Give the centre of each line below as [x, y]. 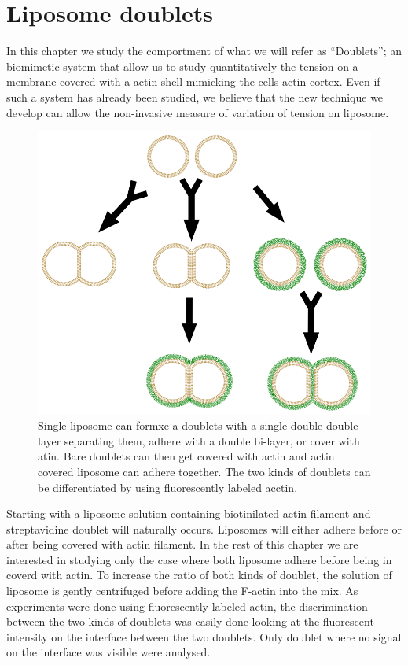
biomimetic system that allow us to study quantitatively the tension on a [182, 66]
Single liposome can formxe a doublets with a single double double [198, 425]
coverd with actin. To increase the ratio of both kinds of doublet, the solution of [199, 575]
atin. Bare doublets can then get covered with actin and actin [186, 456]
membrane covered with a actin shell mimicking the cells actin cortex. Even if [193, 81]
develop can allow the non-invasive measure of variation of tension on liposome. [198, 112]
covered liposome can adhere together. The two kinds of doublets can [204, 471]
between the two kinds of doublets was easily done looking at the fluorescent [190, 621]
